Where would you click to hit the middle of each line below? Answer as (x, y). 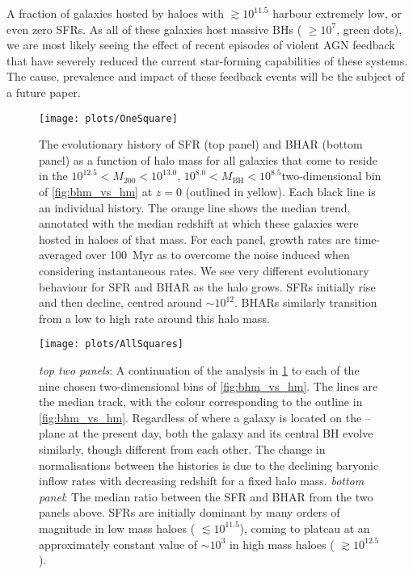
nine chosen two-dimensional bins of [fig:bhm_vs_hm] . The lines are (209, 385)
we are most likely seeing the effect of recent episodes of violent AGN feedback (201, 45)
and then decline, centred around (120, 302)
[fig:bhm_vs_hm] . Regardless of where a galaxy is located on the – (205, 417)
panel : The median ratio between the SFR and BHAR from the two (206, 496)
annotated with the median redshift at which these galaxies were (199, 223)
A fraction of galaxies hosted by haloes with (115, 13)
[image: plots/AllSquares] (111, 344)
